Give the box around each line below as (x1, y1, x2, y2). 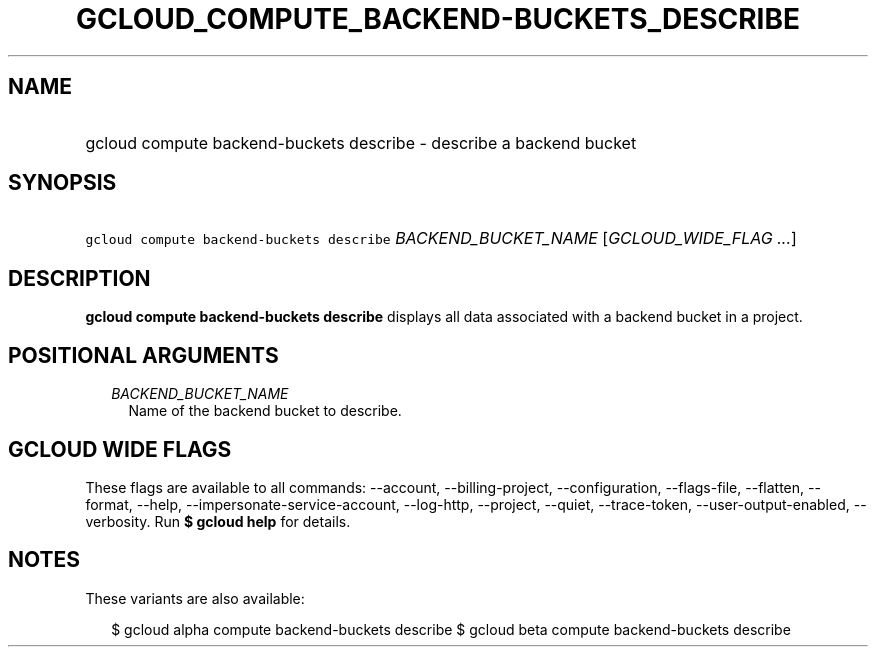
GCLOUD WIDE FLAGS (8, 436, 232, 462)
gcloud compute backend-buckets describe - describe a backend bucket (85, 132, 637, 153)
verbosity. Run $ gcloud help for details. (85, 512, 351, 530)
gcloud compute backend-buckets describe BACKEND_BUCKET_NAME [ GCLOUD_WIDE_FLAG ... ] (85, 228, 797, 249)
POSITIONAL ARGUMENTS (8, 342, 279, 368)
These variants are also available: (85, 589, 305, 607)
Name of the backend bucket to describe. (128, 402, 402, 420)
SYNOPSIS (8, 170, 117, 196)
